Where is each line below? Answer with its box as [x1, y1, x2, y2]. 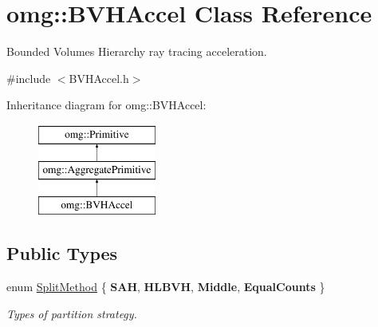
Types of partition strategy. [6, 305, 137, 321]
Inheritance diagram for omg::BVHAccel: [6, 97, 207, 113]
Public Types [6, 241, 118, 266]
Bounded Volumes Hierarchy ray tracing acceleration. [6, 43, 267, 60]
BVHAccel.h [69, 69, 129, 86]
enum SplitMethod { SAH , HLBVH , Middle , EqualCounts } [6, 278, 325, 295]
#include [6, 69, 51, 86]
